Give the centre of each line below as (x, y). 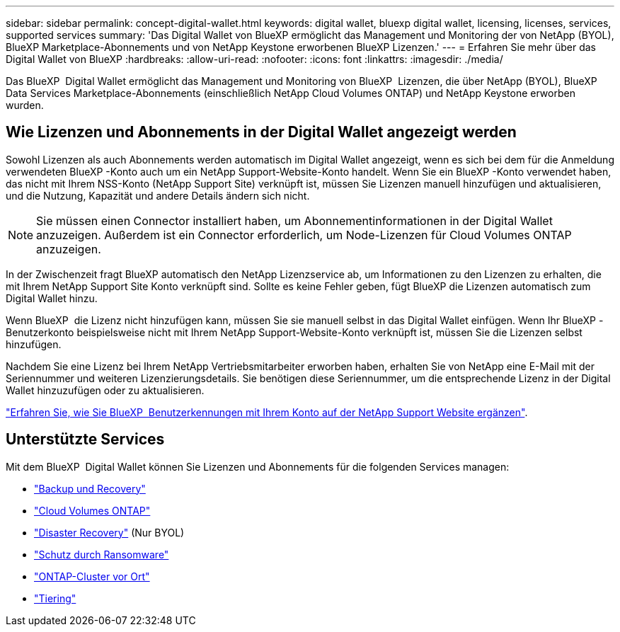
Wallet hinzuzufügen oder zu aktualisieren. (105, 390)
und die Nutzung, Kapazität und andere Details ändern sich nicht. (158, 195)
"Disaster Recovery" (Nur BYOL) (109, 532)
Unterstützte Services (85, 439)
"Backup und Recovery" (90, 488)
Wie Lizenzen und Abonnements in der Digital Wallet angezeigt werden (261, 132)
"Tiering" (55, 598)
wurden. (25, 105)
